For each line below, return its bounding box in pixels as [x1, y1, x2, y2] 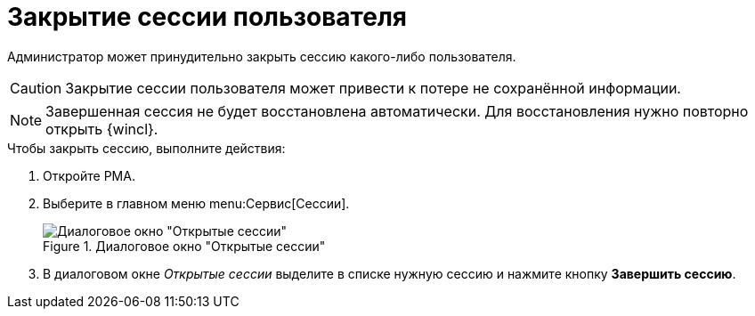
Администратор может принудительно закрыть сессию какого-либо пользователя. [7, 48, 516, 64]
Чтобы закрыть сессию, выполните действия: [7, 140, 286, 156]
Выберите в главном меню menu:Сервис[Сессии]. [43, 195, 350, 211]
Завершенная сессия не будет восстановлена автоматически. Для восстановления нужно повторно [45, 101, 749, 120]
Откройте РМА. [43, 167, 135, 183]
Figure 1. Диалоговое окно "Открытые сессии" [43, 238, 326, 254]
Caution [10, 78, 62, 97]
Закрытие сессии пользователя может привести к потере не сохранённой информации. [65, 78, 681, 97]
